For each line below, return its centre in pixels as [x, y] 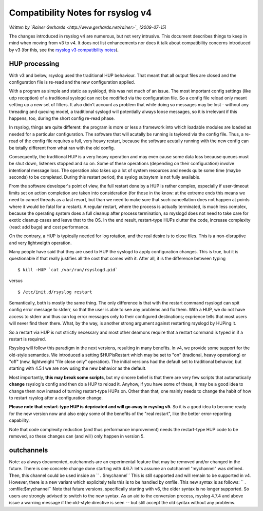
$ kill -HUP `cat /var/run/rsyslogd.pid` [68, 270]
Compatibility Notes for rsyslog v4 [80, 13]
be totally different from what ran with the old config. [62, 148]
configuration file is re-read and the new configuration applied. [72, 82]
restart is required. [28, 339]
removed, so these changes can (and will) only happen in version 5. [77, 436]
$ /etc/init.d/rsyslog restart [55, 292]
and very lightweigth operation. [40, 243]
